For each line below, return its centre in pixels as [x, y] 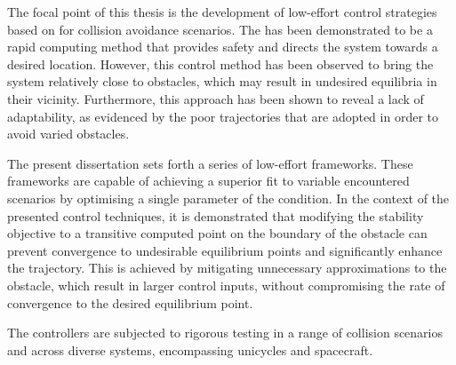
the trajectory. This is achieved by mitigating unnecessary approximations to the [227, 268]
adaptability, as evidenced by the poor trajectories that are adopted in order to [223, 116]
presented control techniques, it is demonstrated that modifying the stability [216, 215]
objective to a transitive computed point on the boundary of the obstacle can [217, 233]
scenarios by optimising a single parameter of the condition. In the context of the [228, 198]
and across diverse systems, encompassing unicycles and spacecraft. [190, 349]
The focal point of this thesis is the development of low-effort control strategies [222, 12]
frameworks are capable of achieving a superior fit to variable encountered [208, 181]
